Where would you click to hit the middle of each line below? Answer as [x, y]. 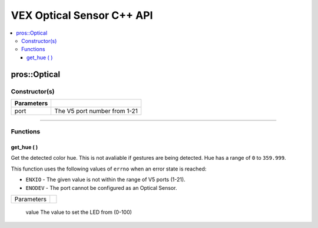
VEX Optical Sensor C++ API [82, 15]
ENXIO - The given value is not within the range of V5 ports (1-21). [105, 180]
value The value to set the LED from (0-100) [79, 212]
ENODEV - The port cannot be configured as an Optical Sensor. [101, 187]
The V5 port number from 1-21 [96, 110]
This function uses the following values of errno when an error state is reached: [109, 169]
